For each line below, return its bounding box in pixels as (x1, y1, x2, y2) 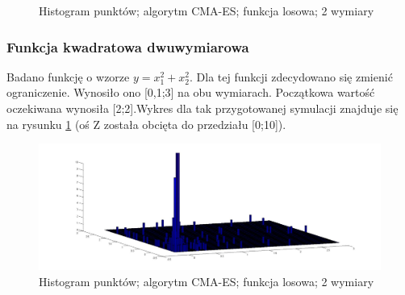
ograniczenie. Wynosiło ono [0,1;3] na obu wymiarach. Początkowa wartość (6, 84, 375, 101)
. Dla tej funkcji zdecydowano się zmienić (190, 68, 393, 85)
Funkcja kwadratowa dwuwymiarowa (6, 36, 249, 56)
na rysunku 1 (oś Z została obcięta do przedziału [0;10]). (6, 115, 286, 132)
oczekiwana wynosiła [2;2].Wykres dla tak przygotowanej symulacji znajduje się (6, 100, 399, 116)
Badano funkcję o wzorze (6, 68, 130, 85)
